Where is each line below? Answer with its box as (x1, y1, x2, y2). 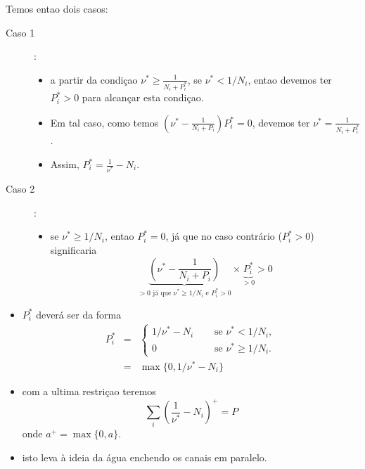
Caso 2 (6, 181, 35, 196)
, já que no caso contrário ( (165, 229, 282, 243)
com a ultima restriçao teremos (22, 383, 156, 398)
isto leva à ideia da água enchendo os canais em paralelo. (22, 449, 267, 464)
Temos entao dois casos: (6, 1, 108, 15)
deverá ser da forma (36, 307, 122, 321)
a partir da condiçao (50, 72, 138, 86)
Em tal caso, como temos (50, 115, 159, 129)
